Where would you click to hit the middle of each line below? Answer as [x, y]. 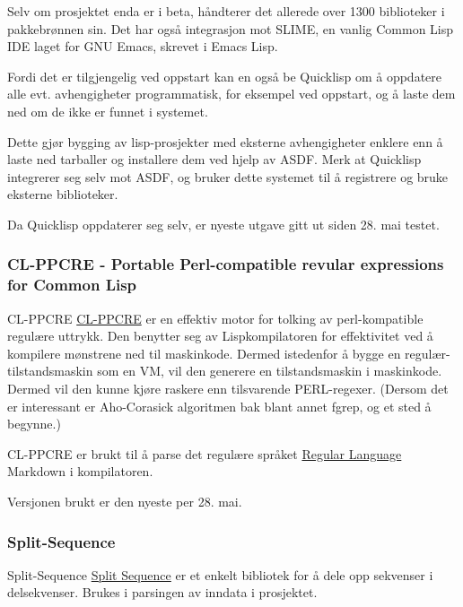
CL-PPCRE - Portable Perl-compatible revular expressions [226, 264]
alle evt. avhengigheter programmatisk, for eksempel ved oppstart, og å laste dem [231, 94]
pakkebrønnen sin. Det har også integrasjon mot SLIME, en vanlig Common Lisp [231, 28]
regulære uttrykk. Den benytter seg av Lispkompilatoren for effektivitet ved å [220, 336]
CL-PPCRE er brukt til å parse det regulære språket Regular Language [205, 453]
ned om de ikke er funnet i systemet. [108, 111]
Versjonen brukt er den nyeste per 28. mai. [125, 502]
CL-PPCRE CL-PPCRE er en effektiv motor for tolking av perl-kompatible [215, 318]
